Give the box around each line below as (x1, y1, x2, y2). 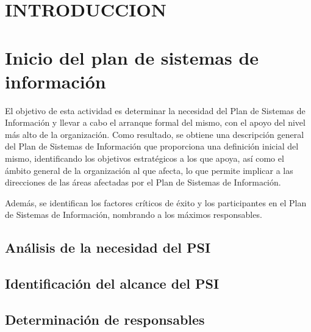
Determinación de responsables (5, 309, 205, 328)
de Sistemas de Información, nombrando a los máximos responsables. (5, 208, 262, 221)
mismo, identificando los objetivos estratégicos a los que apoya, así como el (5, 152, 284, 165)
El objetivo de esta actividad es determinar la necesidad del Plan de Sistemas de (5, 104, 306, 117)
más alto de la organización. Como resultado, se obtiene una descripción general (5, 128, 304, 140)
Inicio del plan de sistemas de (5, 45, 259, 70)
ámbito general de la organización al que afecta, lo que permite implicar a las (5, 164, 293, 176)
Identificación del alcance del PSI (5, 274, 220, 293)
